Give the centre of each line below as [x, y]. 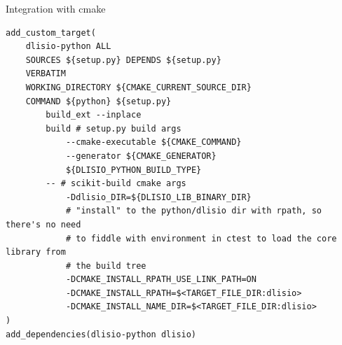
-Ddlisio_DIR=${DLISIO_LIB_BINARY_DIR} [158, 197]
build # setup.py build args [114, 128]
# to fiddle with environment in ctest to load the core [201, 238]
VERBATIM [46, 74]
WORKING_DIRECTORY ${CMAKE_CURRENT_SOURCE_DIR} [138, 87]
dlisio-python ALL [68, 47]
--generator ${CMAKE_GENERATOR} [141, 156]
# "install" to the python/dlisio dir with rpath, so [194, 211]
